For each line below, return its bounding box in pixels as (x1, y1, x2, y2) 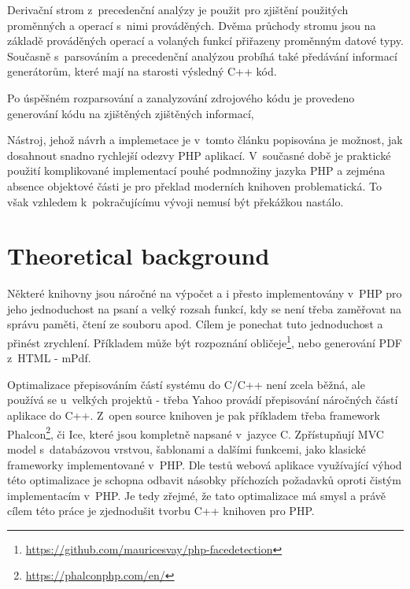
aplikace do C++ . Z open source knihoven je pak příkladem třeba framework (7, 407, 380, 424)
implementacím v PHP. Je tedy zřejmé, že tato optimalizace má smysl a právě (7, 487, 386, 503)
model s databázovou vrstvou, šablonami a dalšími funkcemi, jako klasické (7, 440, 366, 457)
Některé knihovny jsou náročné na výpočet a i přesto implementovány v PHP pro (7, 285, 402, 302)
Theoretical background (7, 239, 270, 272)
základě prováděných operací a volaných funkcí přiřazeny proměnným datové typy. (7, 32, 404, 49)
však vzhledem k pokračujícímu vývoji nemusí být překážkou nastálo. (7, 193, 344, 209)
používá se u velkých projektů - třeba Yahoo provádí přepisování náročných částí (7, 391, 398, 408)
